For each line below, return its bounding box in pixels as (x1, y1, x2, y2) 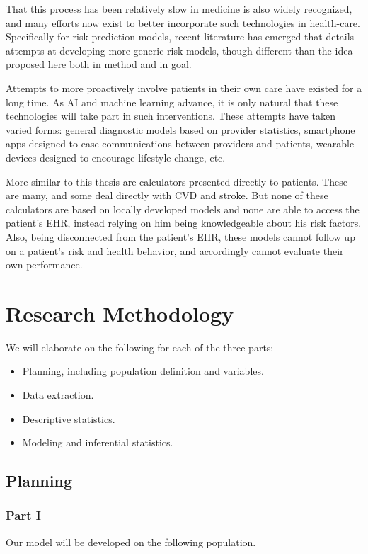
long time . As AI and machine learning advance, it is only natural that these (6, 94, 338, 109)
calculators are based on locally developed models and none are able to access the (6, 201, 360, 216)
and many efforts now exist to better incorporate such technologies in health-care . (6, 15, 360, 30)
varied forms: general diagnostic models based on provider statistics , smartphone (6, 122, 355, 137)
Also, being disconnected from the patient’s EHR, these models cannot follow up (6, 229, 355, 244)
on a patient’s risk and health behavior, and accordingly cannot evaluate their (6, 243, 344, 258)
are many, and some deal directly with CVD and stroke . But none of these (6, 188, 328, 203)
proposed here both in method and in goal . (6, 57, 192, 72)
